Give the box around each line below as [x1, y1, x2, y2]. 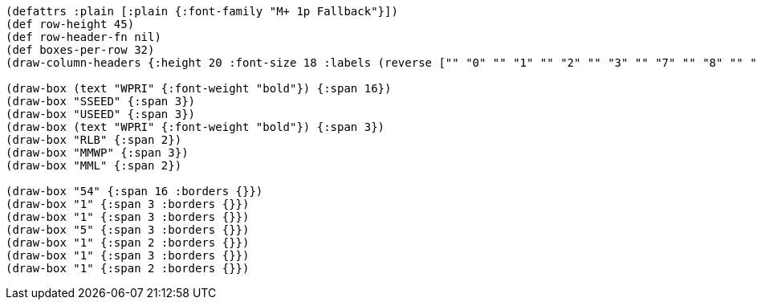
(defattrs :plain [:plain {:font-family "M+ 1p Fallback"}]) [6, 5, 398, 18]
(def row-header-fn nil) [6, 31, 161, 43]
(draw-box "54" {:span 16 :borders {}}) [6, 185, 263, 198]
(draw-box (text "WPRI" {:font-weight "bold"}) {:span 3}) [6, 120, 385, 133]
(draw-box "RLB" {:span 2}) [6, 133, 182, 146]
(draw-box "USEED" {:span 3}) [6, 108, 196, 120]
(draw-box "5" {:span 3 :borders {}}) [6, 223, 250, 236]
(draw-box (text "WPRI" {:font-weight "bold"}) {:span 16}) [6, 82, 392, 95]
